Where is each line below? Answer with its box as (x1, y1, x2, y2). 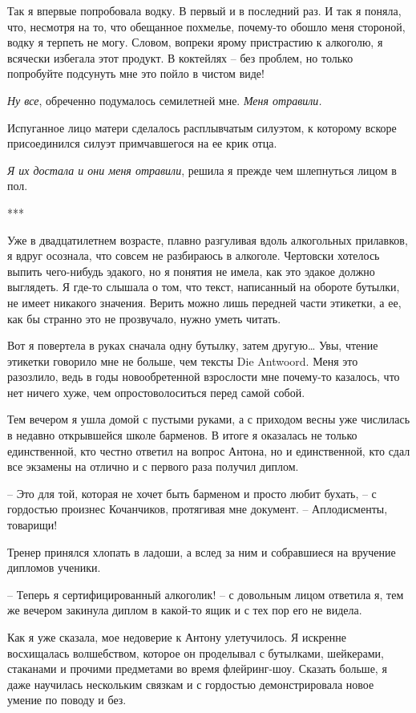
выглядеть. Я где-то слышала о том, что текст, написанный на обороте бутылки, (7, 278, 400, 295)
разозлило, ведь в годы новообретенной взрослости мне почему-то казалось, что (7, 368, 400, 385)
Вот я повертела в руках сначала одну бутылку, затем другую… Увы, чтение (7, 337, 378, 354)
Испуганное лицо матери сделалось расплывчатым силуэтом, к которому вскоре (7, 119, 397, 136)
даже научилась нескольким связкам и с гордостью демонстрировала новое (7, 675, 374, 692)
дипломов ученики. (7, 559, 101, 576)
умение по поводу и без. (7, 691, 127, 708)
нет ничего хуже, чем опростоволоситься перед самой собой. (7, 383, 305, 400)
